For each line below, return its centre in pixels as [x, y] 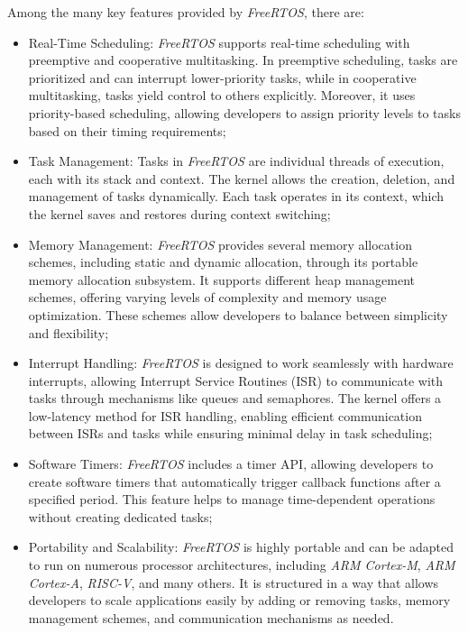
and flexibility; [69, 332]
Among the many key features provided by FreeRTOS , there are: [186, 12]
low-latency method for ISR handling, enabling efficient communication [225, 415]
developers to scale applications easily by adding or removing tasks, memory [239, 600]
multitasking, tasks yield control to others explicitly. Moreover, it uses [222, 95]
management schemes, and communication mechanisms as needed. [211, 617]
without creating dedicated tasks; [120, 516]
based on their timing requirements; [127, 130]
